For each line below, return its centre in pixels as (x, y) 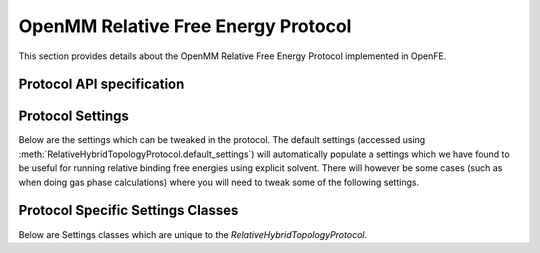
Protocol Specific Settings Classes (128, 210)
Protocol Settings (73, 116)
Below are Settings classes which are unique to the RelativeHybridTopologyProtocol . (193, 234)
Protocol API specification (101, 84)
